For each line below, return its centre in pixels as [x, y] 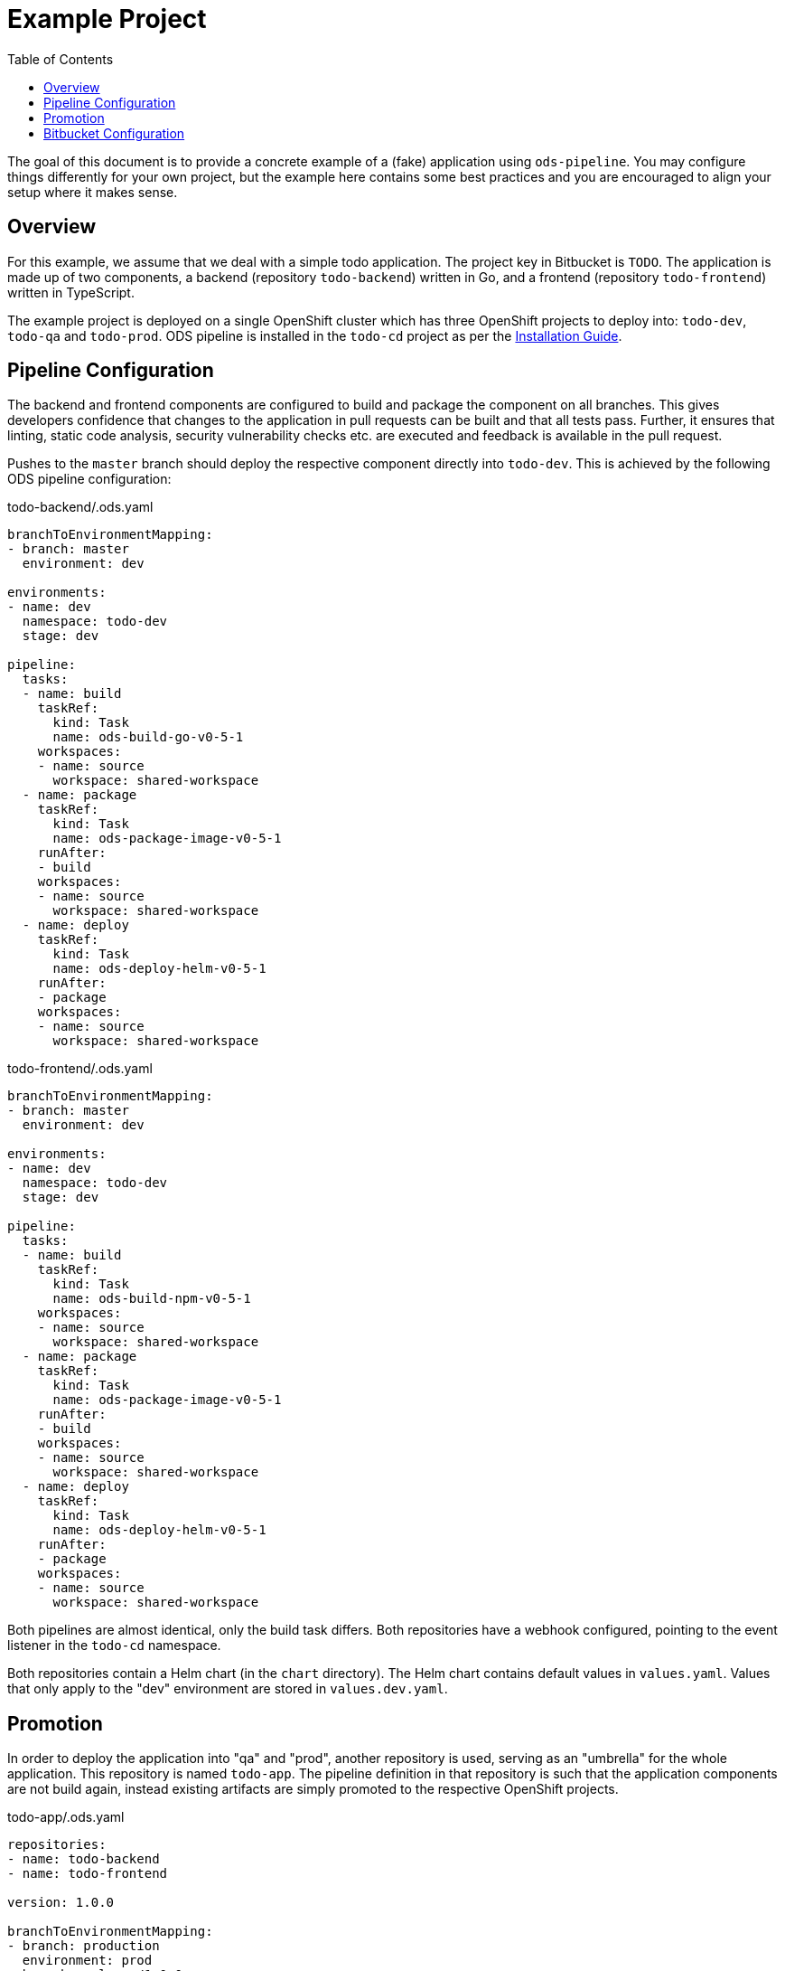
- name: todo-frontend [88, 1874]
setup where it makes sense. [93, 192]
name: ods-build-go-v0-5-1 [148, 737]
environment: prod [87, 1961]
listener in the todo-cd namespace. [114, 1646]
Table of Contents [61, 59]
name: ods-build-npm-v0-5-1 [152, 1299]
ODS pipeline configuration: [89, 479]
